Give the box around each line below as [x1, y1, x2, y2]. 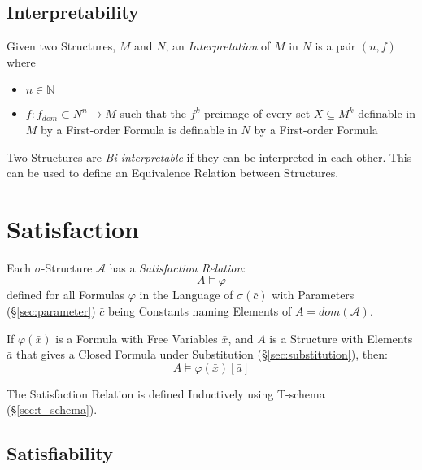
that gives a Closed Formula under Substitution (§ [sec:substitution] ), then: [16, 346, 388, 363]
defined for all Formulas [7, 286, 125, 303]
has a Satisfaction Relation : [109, 259, 246, 276]
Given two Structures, [7, 37, 116, 54]
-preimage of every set [200, 105, 311, 122]
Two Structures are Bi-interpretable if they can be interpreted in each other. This [7, 148, 412, 165]
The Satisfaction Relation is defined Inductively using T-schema [7, 385, 325, 402]
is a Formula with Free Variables [55, 329, 218, 346]
